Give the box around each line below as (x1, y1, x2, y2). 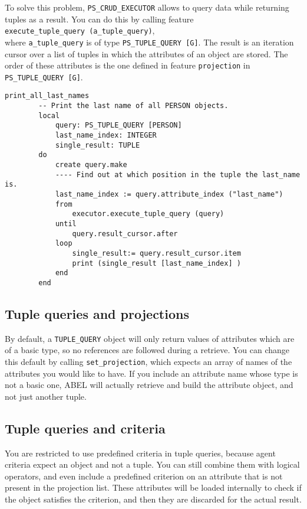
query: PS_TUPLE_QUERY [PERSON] (55, 121, 182, 130)
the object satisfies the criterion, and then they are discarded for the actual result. (5, 493, 302, 505)
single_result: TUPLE (55, 141, 140, 149)
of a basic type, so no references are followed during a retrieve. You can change (5, 344, 290, 356)
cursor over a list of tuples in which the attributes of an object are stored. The (5, 47, 288, 60)
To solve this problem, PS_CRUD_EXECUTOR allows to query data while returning (5, 1, 289, 13)
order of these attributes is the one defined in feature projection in (5, 59, 250, 71)
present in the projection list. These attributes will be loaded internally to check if (5, 481, 302, 494)
